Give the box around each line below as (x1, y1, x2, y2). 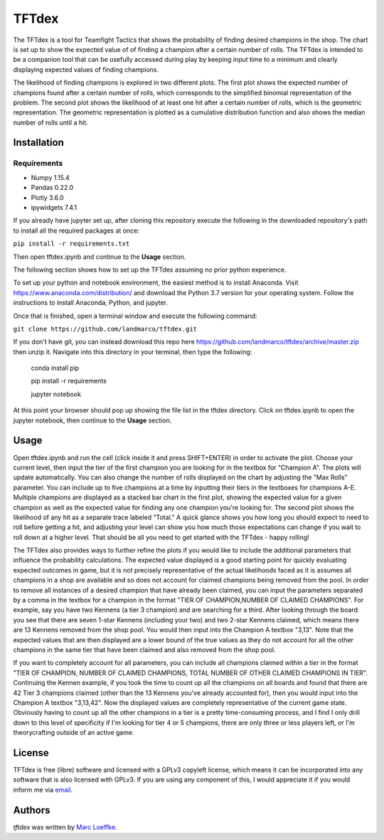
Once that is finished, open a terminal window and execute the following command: (13, 312, 257, 320)
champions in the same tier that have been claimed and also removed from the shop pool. (13, 645, 277, 654)
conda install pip (31, 363, 80, 373)
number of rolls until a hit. (13, 118, 88, 127)
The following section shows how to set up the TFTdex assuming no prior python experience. (13, 265, 287, 274)
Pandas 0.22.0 (31, 184, 74, 192)
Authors (13, 804, 50, 816)
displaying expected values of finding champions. (13, 65, 159, 74)
